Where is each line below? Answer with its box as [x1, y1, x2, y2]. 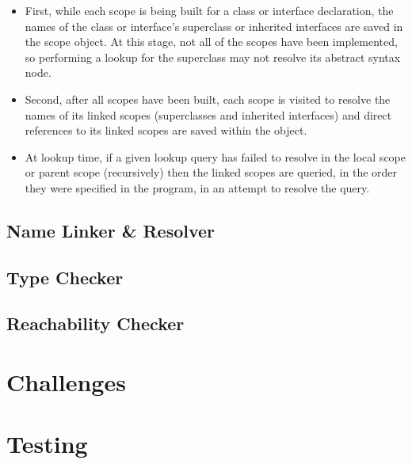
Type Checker [6, 264, 124, 289]
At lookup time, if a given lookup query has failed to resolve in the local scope [25, 148, 406, 165]
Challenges [6, 366, 126, 398]
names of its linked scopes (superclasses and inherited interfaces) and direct [25, 106, 392, 123]
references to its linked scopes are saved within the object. [25, 122, 307, 139]
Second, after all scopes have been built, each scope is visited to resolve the [25, 90, 391, 107]
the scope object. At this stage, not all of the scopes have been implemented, [25, 33, 398, 50]
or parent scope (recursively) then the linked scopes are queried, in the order [25, 164, 398, 181]
